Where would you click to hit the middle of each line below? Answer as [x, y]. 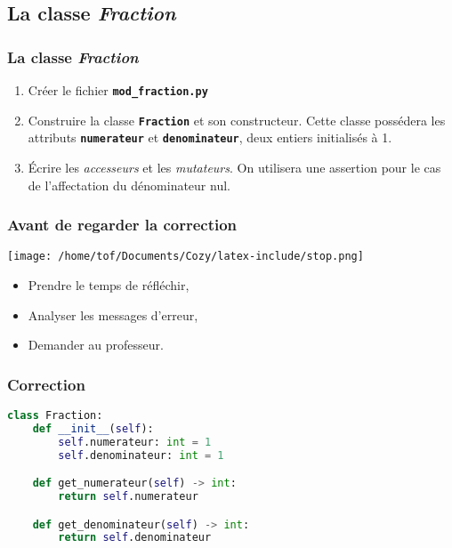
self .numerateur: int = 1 [135, 442]
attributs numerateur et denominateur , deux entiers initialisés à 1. [210, 137]
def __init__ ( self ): [93, 428]
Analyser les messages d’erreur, [113, 314]
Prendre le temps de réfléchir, [109, 285]
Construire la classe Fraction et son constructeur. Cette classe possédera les [237, 120]
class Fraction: [55, 416]
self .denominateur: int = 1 [141, 455]
